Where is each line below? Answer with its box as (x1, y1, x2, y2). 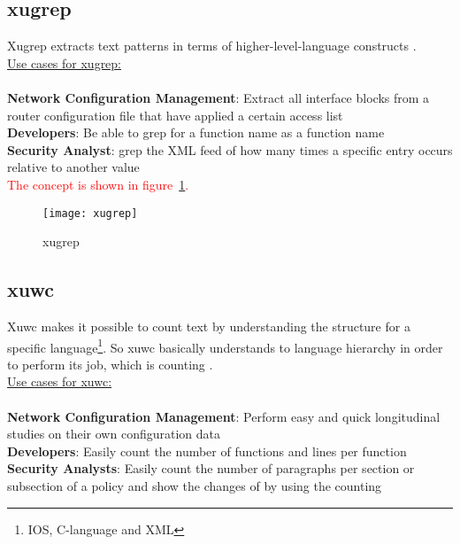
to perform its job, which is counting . (7, 354, 213, 373)
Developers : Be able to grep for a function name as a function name (7, 123, 385, 142)
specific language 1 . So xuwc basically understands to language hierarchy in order (7, 335, 443, 356)
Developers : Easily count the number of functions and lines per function (7, 441, 407, 460)
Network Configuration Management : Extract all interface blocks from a (7, 88, 430, 106)
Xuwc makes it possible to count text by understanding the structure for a (7, 317, 410, 335)
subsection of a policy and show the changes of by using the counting (7, 477, 382, 494)
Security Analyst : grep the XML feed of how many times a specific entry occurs (7, 140, 453, 159)
